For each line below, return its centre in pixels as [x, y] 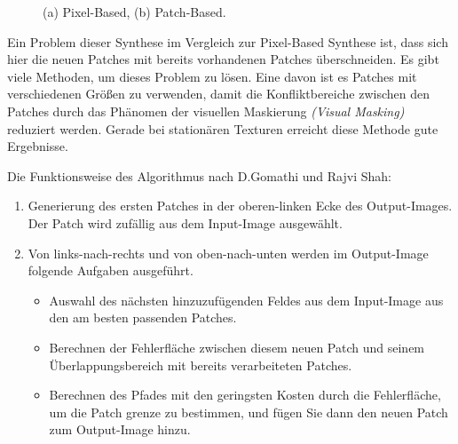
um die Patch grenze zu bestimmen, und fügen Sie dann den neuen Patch [249, 412]
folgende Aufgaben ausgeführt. [111, 270]
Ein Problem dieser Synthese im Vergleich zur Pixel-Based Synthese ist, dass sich [228, 41]
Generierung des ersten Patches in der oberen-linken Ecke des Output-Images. [240, 206]
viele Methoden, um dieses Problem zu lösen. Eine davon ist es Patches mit [212, 76]
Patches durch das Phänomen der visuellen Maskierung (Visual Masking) [206, 111]
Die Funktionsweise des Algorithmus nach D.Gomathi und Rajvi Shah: [199, 175]
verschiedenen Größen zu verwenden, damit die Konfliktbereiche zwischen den [218, 94]
